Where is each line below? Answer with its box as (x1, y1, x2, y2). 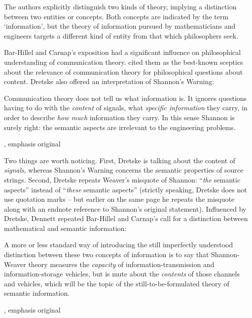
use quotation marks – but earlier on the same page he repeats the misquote (4, 194, 235, 204)
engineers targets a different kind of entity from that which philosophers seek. (4, 30, 239, 41)
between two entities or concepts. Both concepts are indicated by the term (4, 11, 229, 21)
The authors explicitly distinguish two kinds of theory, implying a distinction (4, 1, 237, 11)
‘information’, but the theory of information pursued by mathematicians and (4, 21, 236, 31)
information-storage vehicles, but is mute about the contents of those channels (4, 269, 240, 279)
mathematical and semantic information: (4, 223, 127, 233)
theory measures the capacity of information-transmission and (28, 259, 215, 269)
